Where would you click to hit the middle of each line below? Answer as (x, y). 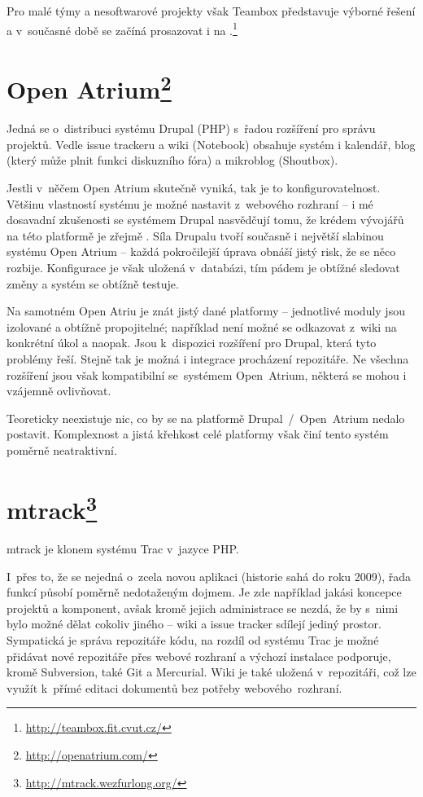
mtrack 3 (52, 508)
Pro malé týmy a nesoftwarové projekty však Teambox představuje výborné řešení (211, 11)
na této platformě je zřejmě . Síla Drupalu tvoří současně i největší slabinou (195, 235)
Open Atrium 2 (89, 88)
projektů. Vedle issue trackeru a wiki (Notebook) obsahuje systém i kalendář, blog (211, 144)
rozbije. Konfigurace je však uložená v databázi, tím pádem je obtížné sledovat (203, 268)
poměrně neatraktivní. (62, 449)
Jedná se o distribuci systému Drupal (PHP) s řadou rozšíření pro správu (191, 128)
